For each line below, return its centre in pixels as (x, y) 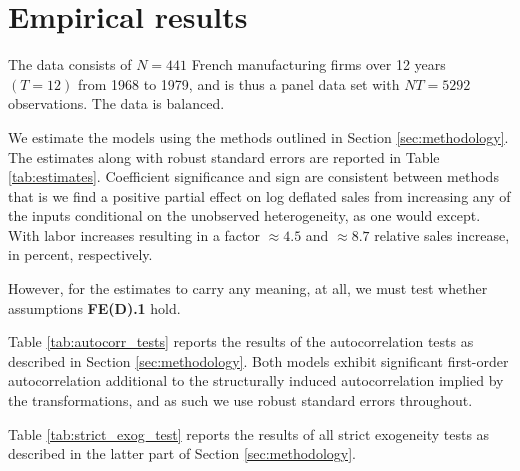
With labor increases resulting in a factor (134, 234)
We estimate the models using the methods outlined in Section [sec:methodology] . (258, 136)
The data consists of (70, 64)
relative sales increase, (442, 234)
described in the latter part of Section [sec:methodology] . (182, 453)
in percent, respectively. (80, 254)
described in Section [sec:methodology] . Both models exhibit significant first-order (258, 360)
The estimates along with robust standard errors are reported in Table (224, 156)
